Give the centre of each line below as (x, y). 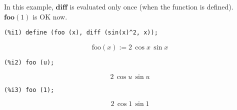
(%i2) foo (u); (29, 62)
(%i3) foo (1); (29, 90)
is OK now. (50, 16)
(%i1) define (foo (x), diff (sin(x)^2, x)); (81, 33)
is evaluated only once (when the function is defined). (151, 6)
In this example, (29, 6)
